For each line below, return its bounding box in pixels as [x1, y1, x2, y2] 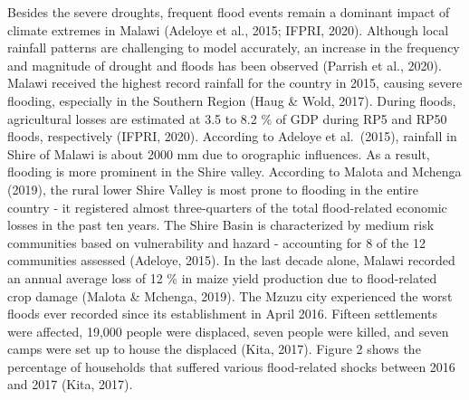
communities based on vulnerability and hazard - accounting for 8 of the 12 [7, 233, 426, 252]
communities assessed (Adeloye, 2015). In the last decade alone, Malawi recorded [7, 251, 455, 270]
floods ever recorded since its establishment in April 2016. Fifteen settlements [7, 304, 437, 323]
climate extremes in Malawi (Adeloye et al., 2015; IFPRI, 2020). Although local [7, 20, 449, 39]
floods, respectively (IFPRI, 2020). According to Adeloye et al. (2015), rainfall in [7, 127, 457, 146]
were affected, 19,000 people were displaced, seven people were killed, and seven [7, 321, 449, 340]
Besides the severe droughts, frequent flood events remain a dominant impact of [7, 3, 450, 21]
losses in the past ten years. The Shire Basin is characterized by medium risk [7, 215, 435, 234]
